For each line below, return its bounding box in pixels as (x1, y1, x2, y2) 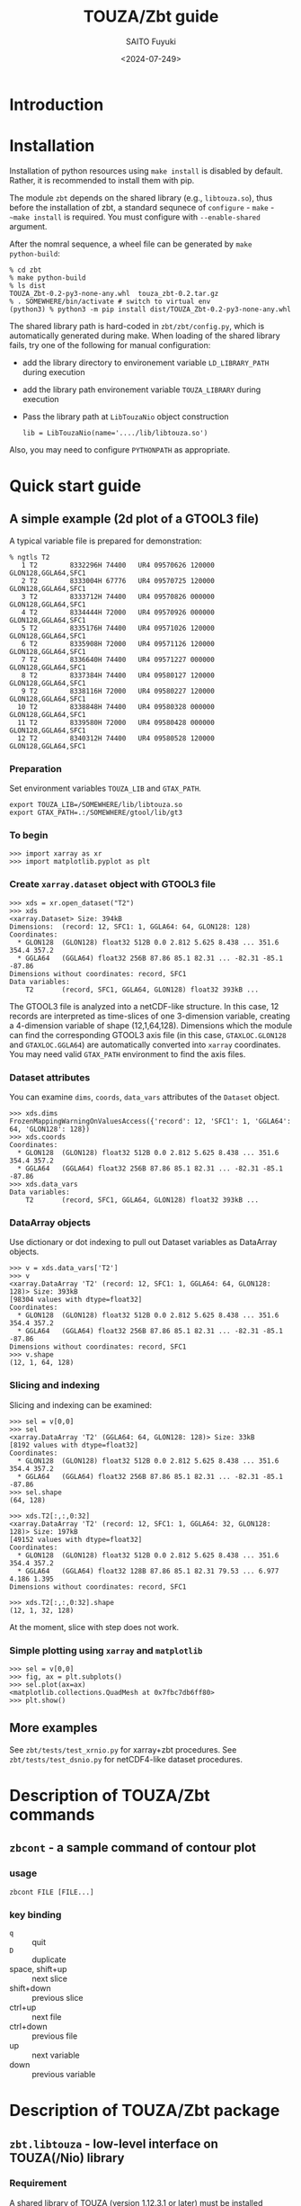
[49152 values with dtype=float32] (9, 1535, 143, 1544)
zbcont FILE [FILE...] (9, 1888, 94, 1897)
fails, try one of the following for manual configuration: (9, 339, 211, 350)
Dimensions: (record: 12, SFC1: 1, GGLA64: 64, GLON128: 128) (9, 922, 252, 931)
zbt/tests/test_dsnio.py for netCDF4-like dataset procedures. (9, 1753, 243, 1764)
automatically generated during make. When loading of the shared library (9, 330, 280, 341)
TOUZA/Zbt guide (83, 6, 219, 27)
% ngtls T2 (9, 552, 50, 561)
